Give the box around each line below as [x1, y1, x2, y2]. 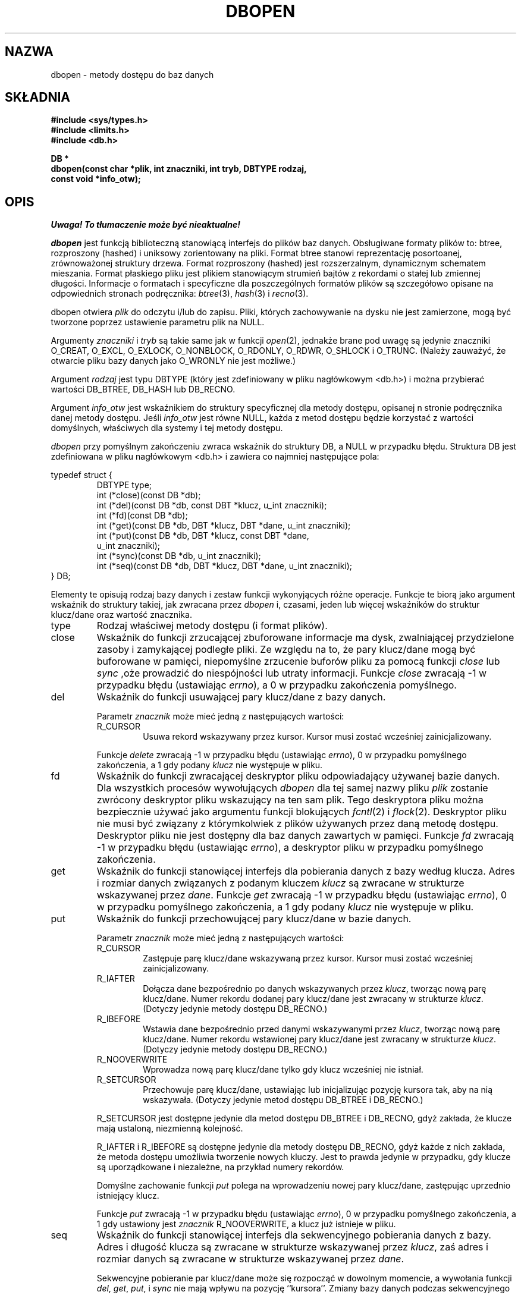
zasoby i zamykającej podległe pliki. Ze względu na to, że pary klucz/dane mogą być [96, 643, 476, 656]
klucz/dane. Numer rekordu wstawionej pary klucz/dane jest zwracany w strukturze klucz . [143, 1034, 497, 1045]
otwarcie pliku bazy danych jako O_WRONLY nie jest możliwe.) [51, 356, 296, 366]
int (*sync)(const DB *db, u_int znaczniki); [96, 551, 261, 561]
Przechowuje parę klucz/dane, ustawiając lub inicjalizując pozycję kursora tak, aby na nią [143, 1085, 493, 1095]
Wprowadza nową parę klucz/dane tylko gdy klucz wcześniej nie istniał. [143, 1064, 423, 1075]
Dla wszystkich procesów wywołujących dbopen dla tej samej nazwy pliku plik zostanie [96, 782, 488, 794]
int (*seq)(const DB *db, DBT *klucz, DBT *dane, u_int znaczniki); [96, 561, 353, 571]
